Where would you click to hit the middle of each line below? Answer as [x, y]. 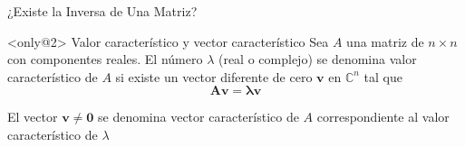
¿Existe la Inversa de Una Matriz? [102, 11]
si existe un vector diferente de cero [214, 76]
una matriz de [385, 41]
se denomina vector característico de [199, 117]
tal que [383, 76]
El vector [33, 117]
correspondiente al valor [383, 117]
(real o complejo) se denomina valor [317, 59]
